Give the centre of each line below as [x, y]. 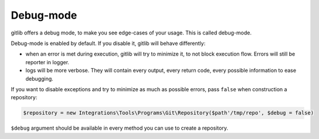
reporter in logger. [47, 62]
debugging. [40, 78]
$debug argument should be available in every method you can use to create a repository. [120, 128]
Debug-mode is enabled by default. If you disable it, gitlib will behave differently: [108, 43]
